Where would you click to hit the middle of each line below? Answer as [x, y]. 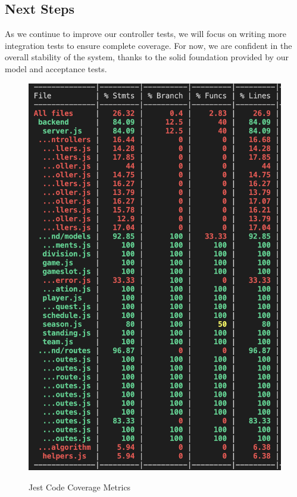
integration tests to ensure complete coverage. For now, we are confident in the [148, 45]
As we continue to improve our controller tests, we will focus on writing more [146, 34]
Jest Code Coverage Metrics [80, 487]
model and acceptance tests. [56, 68]
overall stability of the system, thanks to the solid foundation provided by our [147, 57]
